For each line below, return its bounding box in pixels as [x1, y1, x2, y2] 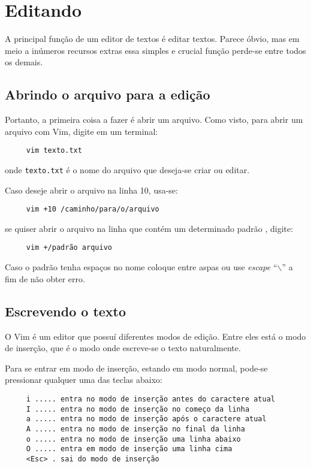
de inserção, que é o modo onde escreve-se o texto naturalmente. [5, 342, 241, 354]
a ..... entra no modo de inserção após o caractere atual [26, 415, 267, 424]
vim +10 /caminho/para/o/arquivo [26, 205, 159, 214]
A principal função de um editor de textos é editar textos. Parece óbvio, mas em [5, 32, 300, 45]
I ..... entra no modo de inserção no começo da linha [26, 404, 250, 413]
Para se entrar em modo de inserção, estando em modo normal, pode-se [5, 361, 268, 374]
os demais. [5, 56, 43, 68]
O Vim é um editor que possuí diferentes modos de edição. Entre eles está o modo [5, 330, 306, 342]
